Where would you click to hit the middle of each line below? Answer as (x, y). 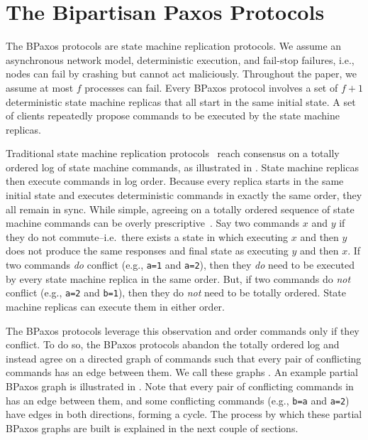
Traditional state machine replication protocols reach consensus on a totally (173, 153)
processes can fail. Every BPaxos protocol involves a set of (211, 87)
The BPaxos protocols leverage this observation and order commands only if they (183, 330)
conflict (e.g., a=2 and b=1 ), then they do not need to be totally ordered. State (176, 293)
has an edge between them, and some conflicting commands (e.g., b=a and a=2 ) (178, 400)
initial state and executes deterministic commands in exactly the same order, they (184, 195)
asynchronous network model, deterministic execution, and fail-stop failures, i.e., (180, 59)
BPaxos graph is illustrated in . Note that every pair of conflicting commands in (180, 386)
